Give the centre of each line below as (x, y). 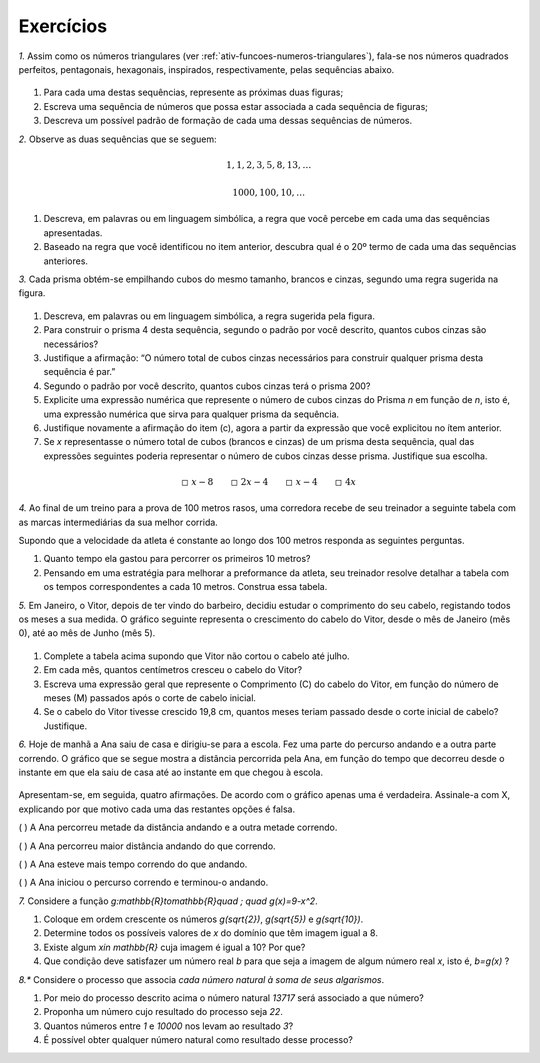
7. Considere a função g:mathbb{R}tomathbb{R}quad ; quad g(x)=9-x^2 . (168, 901)
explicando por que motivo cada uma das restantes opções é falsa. (156, 809)
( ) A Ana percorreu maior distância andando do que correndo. (147, 846)
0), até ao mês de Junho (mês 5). (87, 633)
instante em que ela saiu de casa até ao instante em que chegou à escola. (171, 772)
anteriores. (66, 261)
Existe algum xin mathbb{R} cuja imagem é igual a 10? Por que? (174, 947)
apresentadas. (73, 232)
